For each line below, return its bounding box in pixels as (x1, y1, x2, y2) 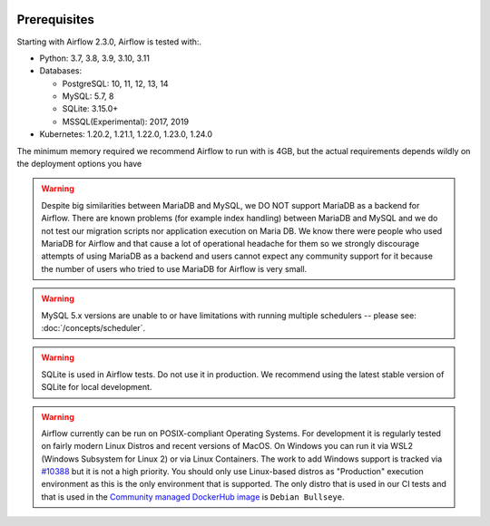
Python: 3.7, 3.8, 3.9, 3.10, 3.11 (39, 53, 150, 63)
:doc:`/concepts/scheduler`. (41, 322, 145, 333)
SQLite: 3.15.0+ (62, 103, 119, 114)
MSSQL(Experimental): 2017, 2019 (62, 116, 190, 127)
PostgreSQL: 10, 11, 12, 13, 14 (62, 78, 169, 89)
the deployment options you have (16, 159, 142, 170)
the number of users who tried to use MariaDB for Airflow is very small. (41, 263, 308, 274)
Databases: (39, 65, 83, 76)
